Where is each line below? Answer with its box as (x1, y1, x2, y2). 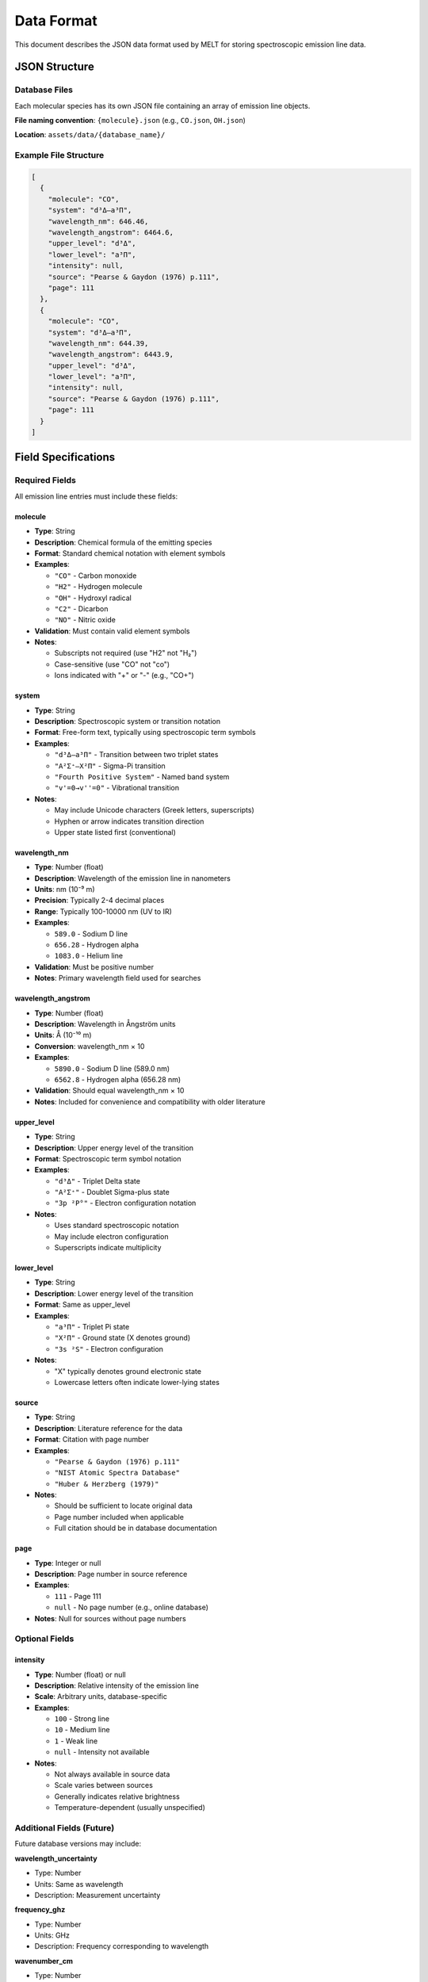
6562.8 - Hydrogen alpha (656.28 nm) (54, 1074, 182, 1084)
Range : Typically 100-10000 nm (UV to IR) (34, 906, 172, 916)
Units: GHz (34, 1930, 71, 1940)
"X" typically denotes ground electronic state (54, 1366, 202, 1376)
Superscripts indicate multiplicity (54, 1243, 162, 1253)
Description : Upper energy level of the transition (34, 1142, 194, 1153)
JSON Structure (14, 60, 94, 74)
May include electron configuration (54, 1231, 169, 1241)
